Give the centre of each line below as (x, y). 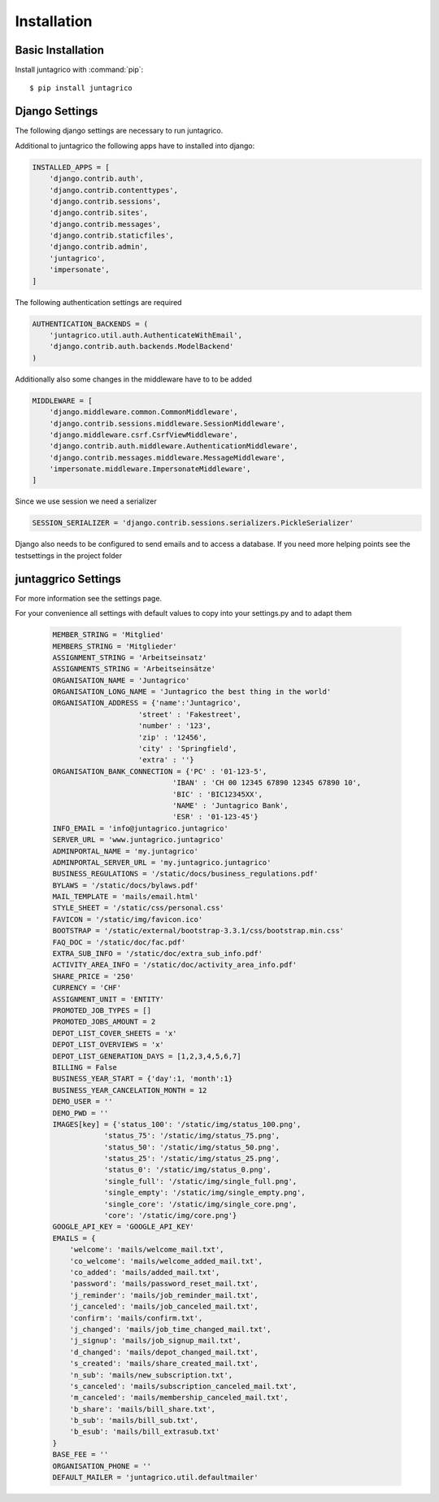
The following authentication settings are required (98, 302)
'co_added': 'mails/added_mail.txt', (145, 1272)
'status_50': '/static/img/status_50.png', (192, 1147)
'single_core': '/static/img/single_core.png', (200, 1204)
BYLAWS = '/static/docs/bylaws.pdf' (126, 885)
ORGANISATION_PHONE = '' (102, 1466)
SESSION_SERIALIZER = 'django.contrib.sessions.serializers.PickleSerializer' (193, 523)
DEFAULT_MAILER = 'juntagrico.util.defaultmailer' (156, 1478)
